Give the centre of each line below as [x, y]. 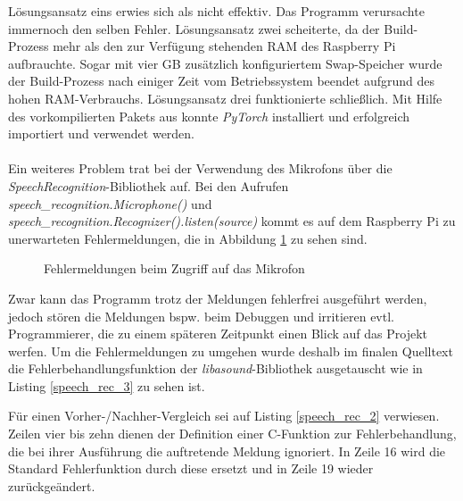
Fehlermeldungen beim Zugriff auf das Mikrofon [174, 268]
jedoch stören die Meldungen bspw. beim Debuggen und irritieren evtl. [201, 316]
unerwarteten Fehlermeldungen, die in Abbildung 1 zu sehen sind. [188, 238]
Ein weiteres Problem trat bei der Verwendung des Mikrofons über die [200, 168]
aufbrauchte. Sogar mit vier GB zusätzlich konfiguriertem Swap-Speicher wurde [225, 63]
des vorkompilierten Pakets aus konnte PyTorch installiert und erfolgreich [209, 116]
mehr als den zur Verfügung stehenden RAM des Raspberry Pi [224, 46]
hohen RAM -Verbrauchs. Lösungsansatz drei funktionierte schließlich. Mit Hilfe [225, 98]
